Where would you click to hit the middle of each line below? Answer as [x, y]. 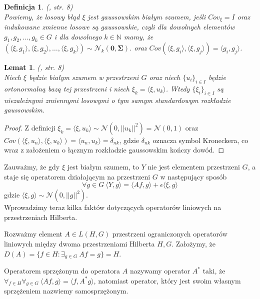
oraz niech [165, 77]
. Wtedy [178, 88]
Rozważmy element [33, 234]
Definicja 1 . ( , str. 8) [38, 6]
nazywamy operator [160, 271]
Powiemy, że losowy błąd [42, 16]
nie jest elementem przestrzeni [194, 166]
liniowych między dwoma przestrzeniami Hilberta [79, 243]
